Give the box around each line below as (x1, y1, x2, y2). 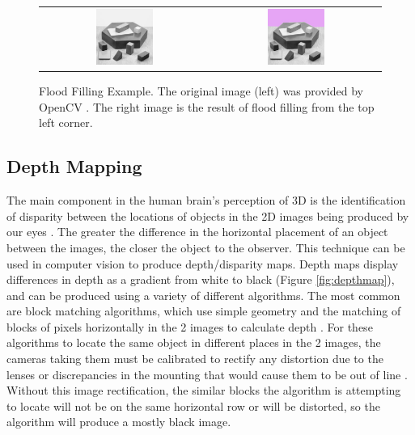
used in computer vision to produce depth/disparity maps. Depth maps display (6, 255, 399, 272)
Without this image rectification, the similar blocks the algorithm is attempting (6, 382, 401, 399)
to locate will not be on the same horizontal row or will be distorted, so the (6, 397, 380, 414)
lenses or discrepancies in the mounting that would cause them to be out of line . (6, 365, 408, 382)
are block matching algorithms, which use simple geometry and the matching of (6, 302, 401, 319)
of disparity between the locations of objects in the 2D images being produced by (6, 207, 409, 224)
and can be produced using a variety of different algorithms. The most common (6, 286, 400, 303)
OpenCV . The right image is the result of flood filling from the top (39, 98, 375, 115)
